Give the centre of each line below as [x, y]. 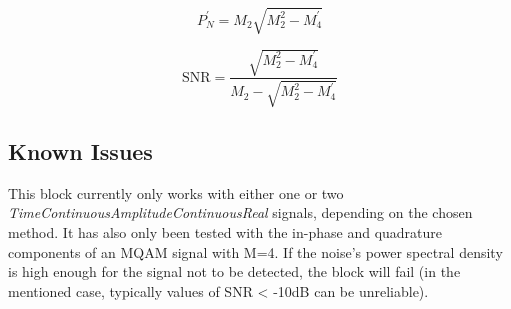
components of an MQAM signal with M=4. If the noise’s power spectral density [255, 251]
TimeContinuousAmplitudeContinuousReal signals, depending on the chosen [240, 212]
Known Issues [80, 150]
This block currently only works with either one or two [176, 192]
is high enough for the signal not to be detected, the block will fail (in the [234, 271]
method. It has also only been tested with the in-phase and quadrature [225, 231]
